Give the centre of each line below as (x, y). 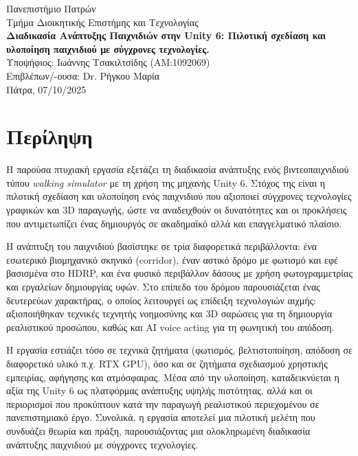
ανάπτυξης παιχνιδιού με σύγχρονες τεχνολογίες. (102, 444)
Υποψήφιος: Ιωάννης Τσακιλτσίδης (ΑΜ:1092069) (108, 62)
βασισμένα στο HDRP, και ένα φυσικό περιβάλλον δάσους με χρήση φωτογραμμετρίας (179, 273)
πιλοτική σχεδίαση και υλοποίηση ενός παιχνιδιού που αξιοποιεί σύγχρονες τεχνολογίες (179, 196)
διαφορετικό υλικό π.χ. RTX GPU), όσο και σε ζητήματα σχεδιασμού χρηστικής (167, 363)
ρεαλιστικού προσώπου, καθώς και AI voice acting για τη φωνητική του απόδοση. (170, 327)
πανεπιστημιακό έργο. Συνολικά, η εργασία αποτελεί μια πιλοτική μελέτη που (161, 417)
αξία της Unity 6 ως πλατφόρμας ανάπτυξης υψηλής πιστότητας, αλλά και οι (159, 390)
